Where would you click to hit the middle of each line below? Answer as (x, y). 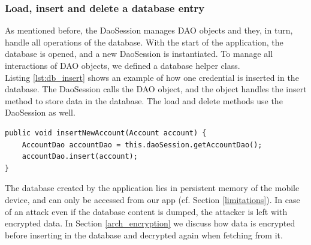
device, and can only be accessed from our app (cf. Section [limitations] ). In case (153, 199)
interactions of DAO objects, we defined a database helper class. (123, 65)
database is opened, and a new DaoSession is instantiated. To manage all (139, 54)
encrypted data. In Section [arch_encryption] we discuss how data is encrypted (150, 223)
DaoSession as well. (40, 112)
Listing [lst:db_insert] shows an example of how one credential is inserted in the (152, 77)
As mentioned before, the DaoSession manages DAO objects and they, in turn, (149, 30)
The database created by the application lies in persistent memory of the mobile (152, 188)
